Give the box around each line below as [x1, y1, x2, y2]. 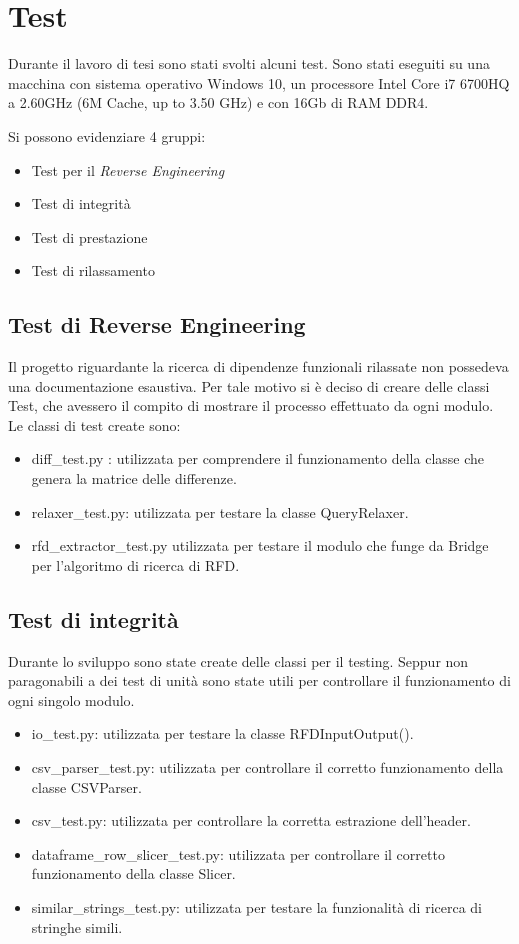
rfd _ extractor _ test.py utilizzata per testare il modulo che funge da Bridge [31, 535, 489, 556]
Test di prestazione [31, 226, 148, 247]
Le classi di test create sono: [8, 414, 181, 435]
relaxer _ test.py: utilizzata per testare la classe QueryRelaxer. [31, 501, 409, 522]
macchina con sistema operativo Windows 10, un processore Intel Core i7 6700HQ [8, 72, 510, 93]
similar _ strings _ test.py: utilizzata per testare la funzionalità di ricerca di [31, 896, 483, 917]
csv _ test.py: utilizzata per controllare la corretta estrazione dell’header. [31, 810, 471, 831]
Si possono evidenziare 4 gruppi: [8, 125, 206, 146]
